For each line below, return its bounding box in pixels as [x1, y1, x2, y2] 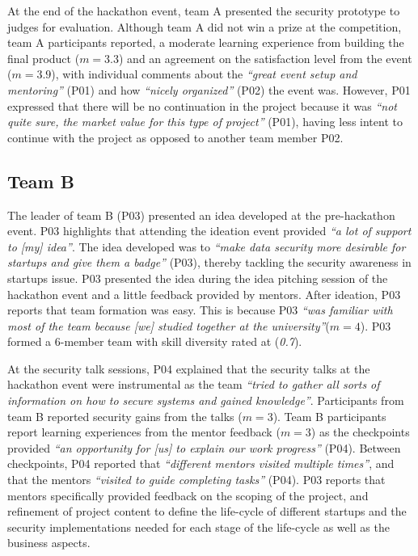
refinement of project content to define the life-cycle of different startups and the [7, 503, 407, 520]
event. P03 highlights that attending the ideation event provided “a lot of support [7, 222, 412, 239]
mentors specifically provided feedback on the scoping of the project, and [7, 486, 369, 503]
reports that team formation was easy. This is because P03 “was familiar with [7, 301, 393, 318]
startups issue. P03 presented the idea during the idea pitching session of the [7, 269, 388, 286]
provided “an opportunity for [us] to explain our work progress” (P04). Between [7, 439, 401, 456]
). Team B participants [272, 407, 386, 424]
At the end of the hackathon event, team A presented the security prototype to [7, 2, 400, 19]
